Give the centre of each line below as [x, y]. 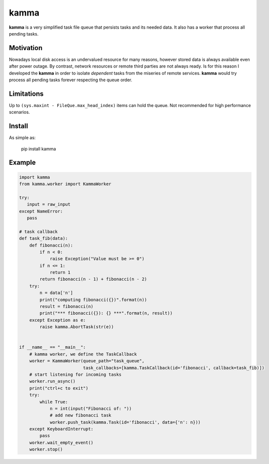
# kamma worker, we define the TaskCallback [83, 354]
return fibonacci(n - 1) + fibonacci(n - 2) [93, 279]
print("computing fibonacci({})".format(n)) [93, 300]
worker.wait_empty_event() [62, 442]
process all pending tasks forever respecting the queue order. [71, 80]
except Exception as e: [57, 320]
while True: [54, 402]
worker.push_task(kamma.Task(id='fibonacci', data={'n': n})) [125, 422]
